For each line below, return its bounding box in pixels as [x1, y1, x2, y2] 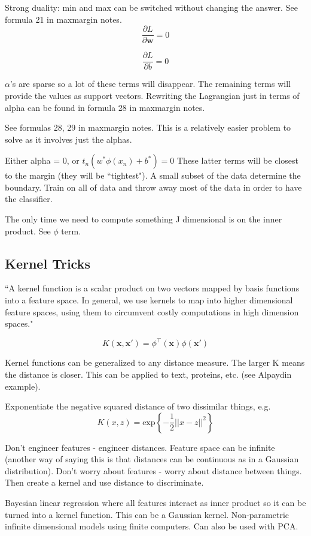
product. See [5, 224, 51, 237]
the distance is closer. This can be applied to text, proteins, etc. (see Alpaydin [5, 368, 292, 380]
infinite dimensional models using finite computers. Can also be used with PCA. [5, 520, 298, 532]
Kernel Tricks [5, 254, 90, 272]
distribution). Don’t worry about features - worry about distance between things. [5, 464, 302, 477]
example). [5, 380, 41, 392]
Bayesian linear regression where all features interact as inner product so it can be [5, 496, 306, 509]
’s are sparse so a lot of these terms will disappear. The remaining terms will [10, 77, 291, 90]
